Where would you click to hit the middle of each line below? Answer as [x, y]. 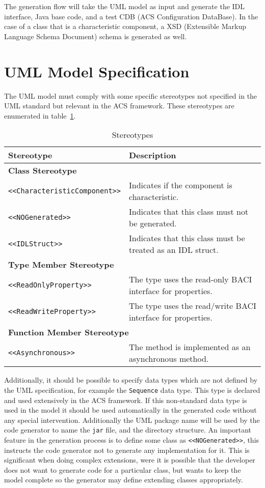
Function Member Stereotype [69, 332]
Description [152, 155]
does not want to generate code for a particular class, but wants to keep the [123, 469]
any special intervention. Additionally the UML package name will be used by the [132, 420]
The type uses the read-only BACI [190, 279]
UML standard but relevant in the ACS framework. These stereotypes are [119, 106]
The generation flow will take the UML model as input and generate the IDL [125, 6]
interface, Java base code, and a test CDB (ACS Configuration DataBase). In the [131, 16]
